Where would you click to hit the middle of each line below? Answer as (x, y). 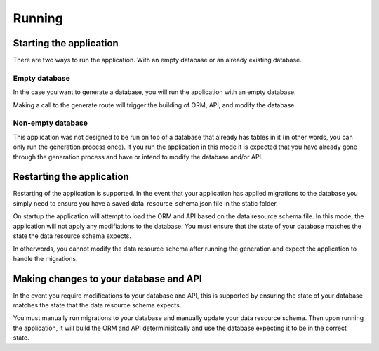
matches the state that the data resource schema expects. (97, 305)
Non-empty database (50, 123)
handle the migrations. (45, 258)
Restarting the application (71, 177)
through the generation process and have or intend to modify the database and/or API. (138, 157)
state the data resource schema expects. (72, 236)
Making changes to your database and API (108, 278)
